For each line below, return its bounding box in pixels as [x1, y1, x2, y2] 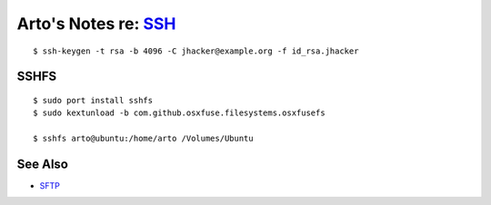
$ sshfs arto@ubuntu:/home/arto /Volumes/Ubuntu [33, 133, 254, 144]
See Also [16, 156, 68, 171]
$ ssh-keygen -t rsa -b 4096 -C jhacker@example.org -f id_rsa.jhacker [33, 45, 359, 56]
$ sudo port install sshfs [33, 95, 154, 105]
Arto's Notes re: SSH [16, 14, 176, 34]
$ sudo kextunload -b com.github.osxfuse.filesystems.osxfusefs [33, 108, 326, 118]
